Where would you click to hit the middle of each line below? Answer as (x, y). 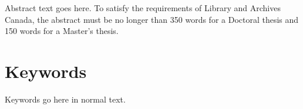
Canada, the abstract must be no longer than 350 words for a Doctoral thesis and (152, 19)
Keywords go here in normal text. (65, 99)
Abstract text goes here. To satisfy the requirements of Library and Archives (143, 8)
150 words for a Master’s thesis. (62, 31)
